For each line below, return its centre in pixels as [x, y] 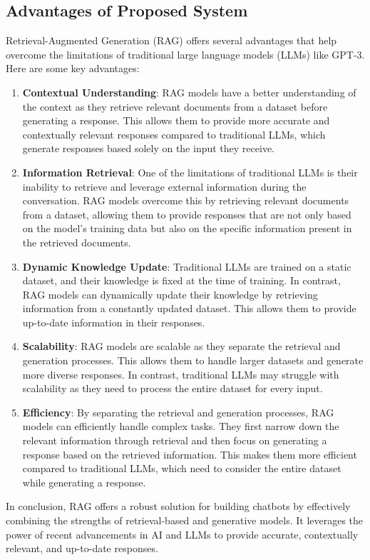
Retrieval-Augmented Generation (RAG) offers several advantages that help [171, 40]
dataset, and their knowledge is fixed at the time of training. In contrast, [181, 280]
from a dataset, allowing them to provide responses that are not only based [187, 214]
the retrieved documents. [77, 242]
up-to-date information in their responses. [114, 322]
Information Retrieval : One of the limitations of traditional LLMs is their [190, 172]
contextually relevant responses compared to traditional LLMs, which [174, 134]
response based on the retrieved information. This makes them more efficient [190, 454]
